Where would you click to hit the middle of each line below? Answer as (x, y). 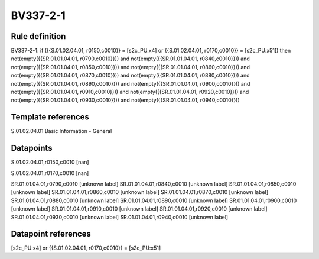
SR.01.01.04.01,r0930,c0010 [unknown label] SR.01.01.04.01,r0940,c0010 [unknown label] (120, 217)
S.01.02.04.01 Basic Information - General (61, 131)
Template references (50, 117)
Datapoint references (51, 234)
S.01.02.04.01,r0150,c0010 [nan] (50, 162)
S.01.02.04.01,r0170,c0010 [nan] (50, 173)
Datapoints (32, 148)
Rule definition (38, 36)
